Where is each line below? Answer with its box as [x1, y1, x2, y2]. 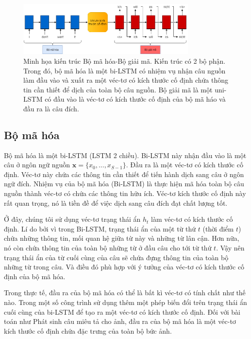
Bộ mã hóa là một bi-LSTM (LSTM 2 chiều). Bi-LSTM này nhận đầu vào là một [4, 150, 247, 160]
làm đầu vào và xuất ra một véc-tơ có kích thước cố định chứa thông [23, 75, 228, 85]
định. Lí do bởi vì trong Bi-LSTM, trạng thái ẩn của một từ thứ [4, 223, 196, 233]
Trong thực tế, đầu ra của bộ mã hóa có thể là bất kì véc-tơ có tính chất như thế [4, 287, 246, 298]
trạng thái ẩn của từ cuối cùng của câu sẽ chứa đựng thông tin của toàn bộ [4, 252, 229, 262]
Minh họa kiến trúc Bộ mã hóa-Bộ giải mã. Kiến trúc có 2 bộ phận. [23, 55, 226, 66]
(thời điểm [202, 223, 234, 233]
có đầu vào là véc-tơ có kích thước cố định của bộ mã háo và [45, 94, 226, 104]
